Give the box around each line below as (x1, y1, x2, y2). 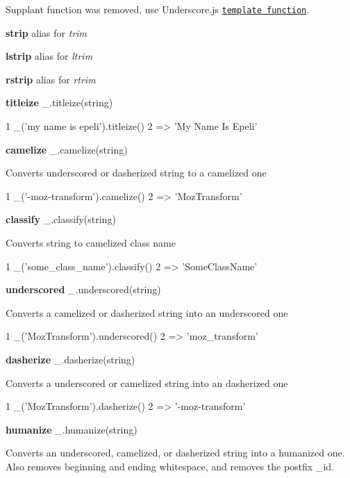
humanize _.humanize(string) (6, 422, 137, 436)
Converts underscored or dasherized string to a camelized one (6, 165, 267, 180)
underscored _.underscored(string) (6, 282, 161, 297)
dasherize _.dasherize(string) (6, 352, 135, 366)
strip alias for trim (6, 25, 87, 40)
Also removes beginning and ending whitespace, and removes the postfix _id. (6, 459, 334, 473)
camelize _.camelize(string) (6, 142, 128, 156)
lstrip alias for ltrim (6, 49, 93, 63)
